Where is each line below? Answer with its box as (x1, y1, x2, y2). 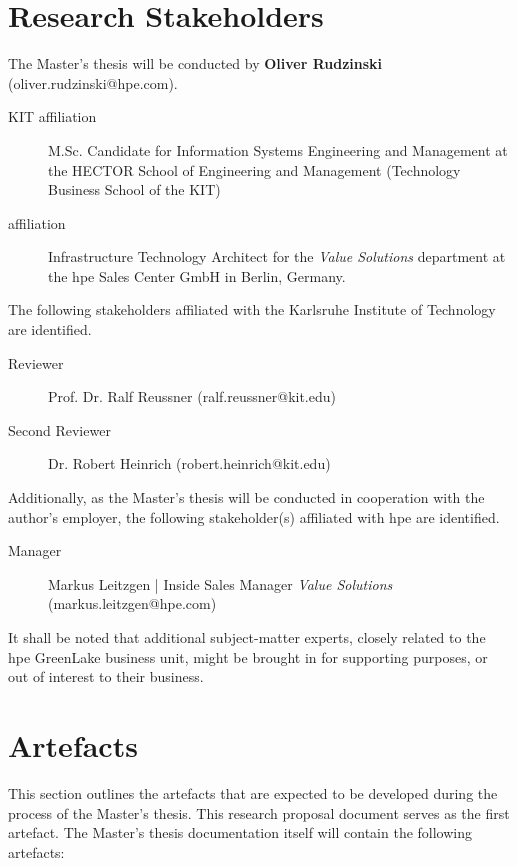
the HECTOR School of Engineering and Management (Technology (48, 159, 461, 180)
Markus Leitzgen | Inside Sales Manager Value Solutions (48, 573, 393, 594)
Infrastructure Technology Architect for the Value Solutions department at (48, 246, 506, 267)
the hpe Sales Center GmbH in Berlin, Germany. (48, 265, 346, 286)
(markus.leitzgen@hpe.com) (48, 593, 217, 614)
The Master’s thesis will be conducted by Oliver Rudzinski (8, 53, 383, 74)
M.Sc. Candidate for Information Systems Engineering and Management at (48, 139, 508, 160)
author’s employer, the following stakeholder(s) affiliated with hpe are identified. (8, 506, 500, 527)
